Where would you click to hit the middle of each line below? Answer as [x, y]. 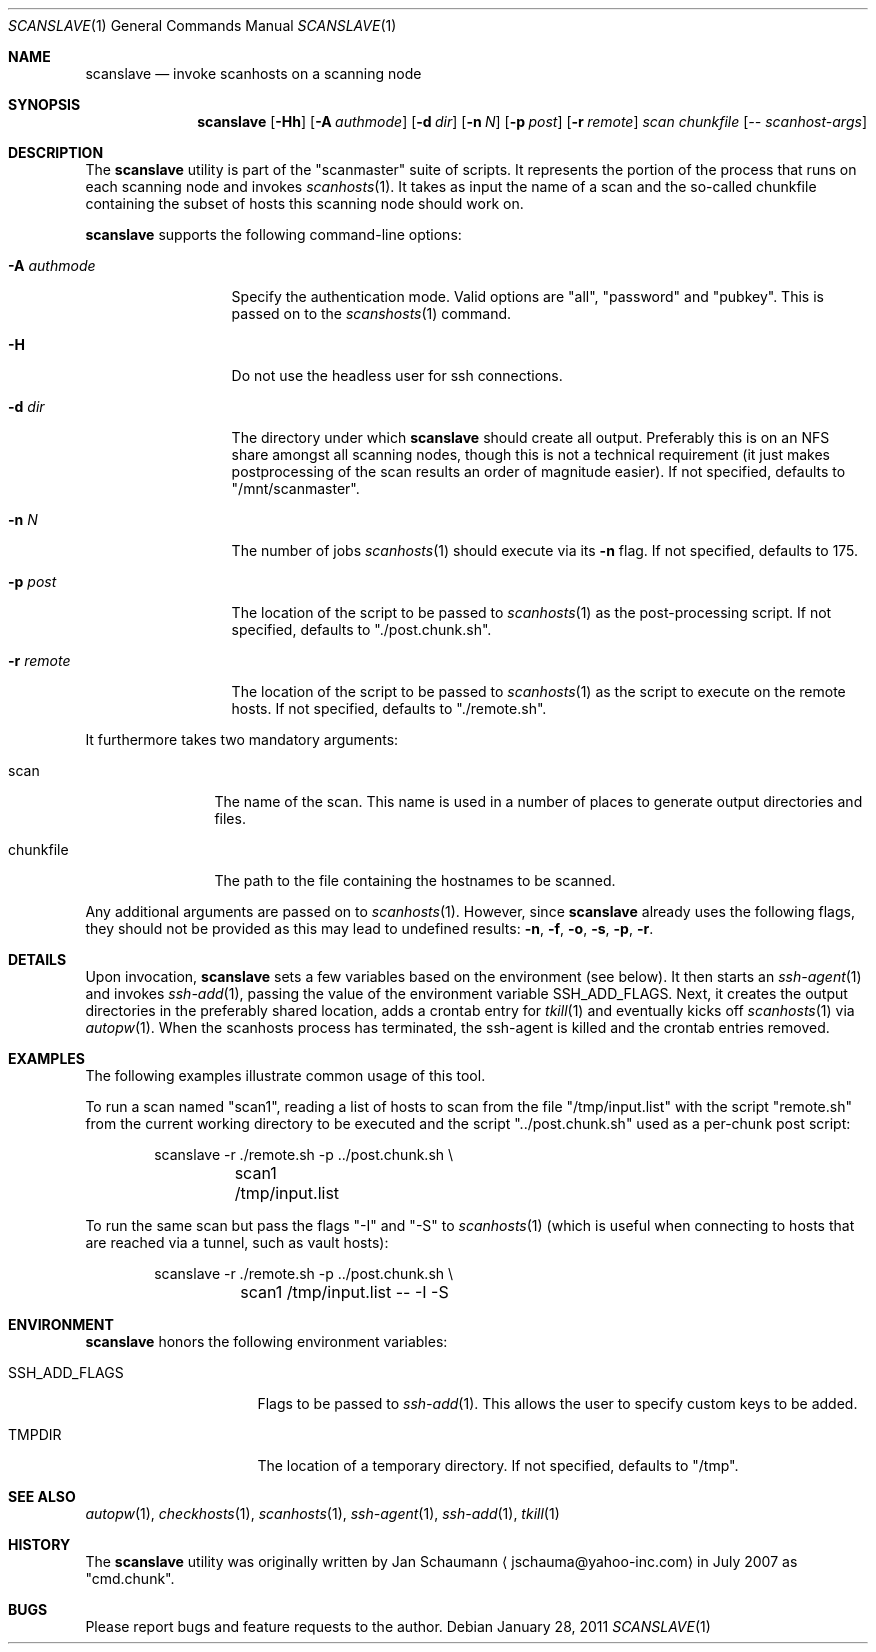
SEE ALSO [42, 1496]
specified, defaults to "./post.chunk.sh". [361, 629]
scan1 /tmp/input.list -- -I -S [344, 1292]
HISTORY [39, 1544]
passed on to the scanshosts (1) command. [371, 313]
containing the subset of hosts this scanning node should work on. [304, 203]
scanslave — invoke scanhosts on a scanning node [253, 73]
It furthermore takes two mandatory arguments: [242, 739]
